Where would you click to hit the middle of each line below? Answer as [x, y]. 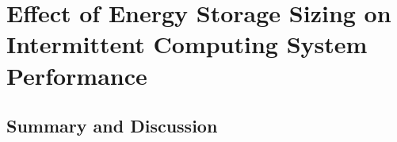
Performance [77, 75]
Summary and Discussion [112, 126]
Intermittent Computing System [187, 44]
